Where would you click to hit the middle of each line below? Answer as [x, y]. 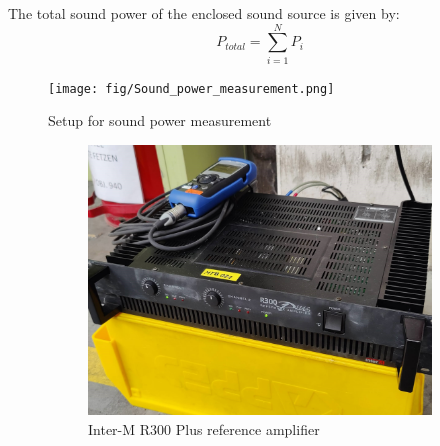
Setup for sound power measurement [160, 120]
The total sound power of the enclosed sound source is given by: [204, 13]
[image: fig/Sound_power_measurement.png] [191, 88]
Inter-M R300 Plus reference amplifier [204, 428]
